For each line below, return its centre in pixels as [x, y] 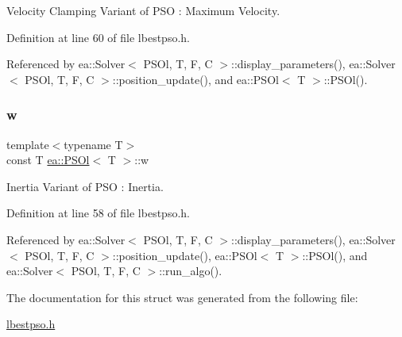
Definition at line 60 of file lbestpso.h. [98, 37]
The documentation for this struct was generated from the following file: [182, 297]
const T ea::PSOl [48, 160]
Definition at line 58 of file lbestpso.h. [98, 213]
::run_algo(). [191, 271]
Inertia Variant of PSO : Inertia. [85, 186]
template [28, 144]
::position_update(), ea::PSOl [185, 255]
